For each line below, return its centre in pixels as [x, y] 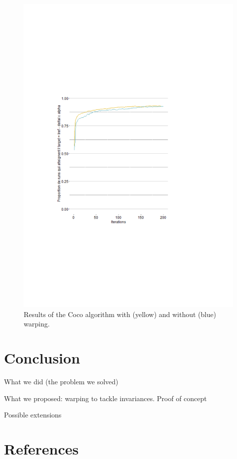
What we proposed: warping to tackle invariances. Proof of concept [105, 398]
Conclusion [42, 358]
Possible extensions [33, 415]
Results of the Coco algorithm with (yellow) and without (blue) [120, 314]
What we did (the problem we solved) [61, 382]
